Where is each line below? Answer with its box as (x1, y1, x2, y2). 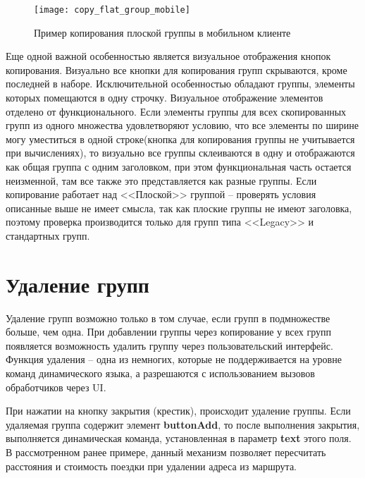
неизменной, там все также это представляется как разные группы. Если (6, 173, 317, 188)
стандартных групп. (6, 228, 90, 243)
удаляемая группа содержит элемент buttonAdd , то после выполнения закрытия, (6, 417, 360, 431)
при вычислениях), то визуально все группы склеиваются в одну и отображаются (6, 145, 355, 160)
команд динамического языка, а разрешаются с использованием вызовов (6, 366, 315, 381)
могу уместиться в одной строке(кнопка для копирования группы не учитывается (6, 131, 355, 146)
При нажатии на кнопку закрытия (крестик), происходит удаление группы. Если (6, 403, 351, 418)
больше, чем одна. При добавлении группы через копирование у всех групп (6, 324, 331, 339)
